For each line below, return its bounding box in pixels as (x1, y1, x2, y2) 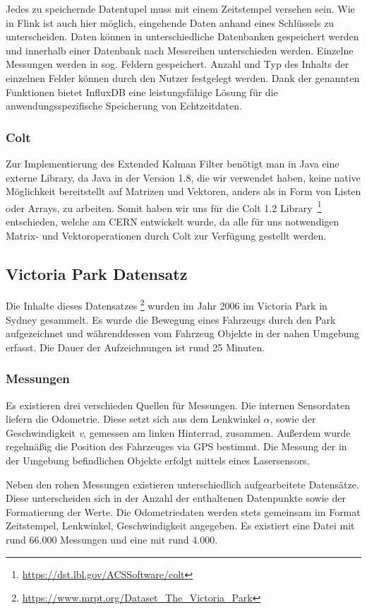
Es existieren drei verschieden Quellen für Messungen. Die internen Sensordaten (6, 397, 350, 412)
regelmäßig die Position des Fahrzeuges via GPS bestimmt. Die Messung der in (6, 439, 347, 454)
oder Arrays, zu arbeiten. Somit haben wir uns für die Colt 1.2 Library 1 (6, 198, 322, 215)
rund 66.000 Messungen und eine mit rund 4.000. (6, 532, 218, 546)
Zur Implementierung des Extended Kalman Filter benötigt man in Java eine (6, 156, 339, 170)
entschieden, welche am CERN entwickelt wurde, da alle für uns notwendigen (6, 214, 339, 228)
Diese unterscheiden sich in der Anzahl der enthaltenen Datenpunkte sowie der (6, 491, 346, 505)
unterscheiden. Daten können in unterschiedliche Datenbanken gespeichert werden (6, 29, 359, 44)
